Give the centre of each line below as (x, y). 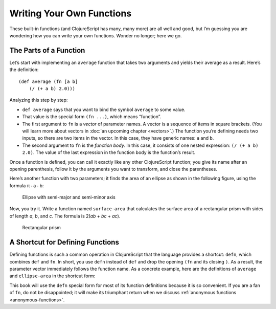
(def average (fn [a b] (48, 81)
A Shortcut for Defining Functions (64, 242)
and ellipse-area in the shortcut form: (52, 276)
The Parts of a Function (47, 50)
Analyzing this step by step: (39, 100)
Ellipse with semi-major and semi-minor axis (69, 197)
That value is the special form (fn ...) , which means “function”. (92, 117)
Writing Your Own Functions (71, 13)
